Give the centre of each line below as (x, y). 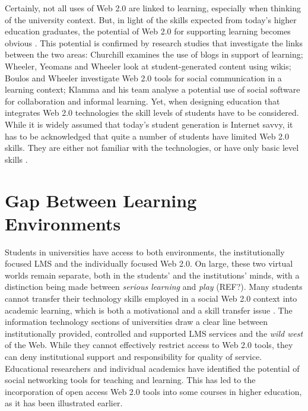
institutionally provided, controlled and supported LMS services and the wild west (154, 333)
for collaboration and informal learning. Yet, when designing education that (142, 101)
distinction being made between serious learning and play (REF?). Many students (154, 287)
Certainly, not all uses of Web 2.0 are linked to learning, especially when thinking (153, 8)
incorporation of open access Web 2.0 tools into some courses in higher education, (153, 391)
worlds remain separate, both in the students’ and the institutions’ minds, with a (152, 275)
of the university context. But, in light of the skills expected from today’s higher (151, 19)
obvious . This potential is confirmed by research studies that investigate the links (154, 42)
